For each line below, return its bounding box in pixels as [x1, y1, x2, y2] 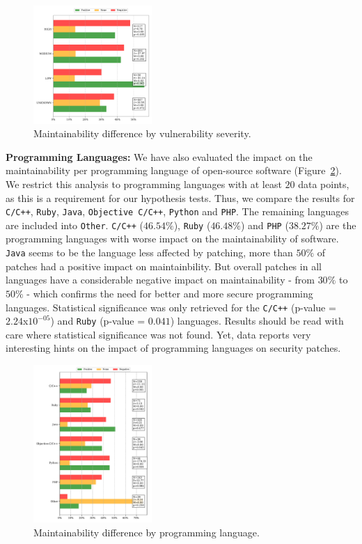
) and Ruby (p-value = [50, 313, 145, 328]
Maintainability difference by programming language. [33, 524, 260, 539]
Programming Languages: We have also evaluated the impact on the [6, 149, 313, 164]
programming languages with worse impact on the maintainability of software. [6, 231, 339, 246]
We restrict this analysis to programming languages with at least [6, 176, 282, 191]
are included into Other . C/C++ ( [6, 217, 144, 232]
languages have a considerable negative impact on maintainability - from [6, 272, 315, 287]
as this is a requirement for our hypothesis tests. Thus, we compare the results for [6, 190, 355, 205]
